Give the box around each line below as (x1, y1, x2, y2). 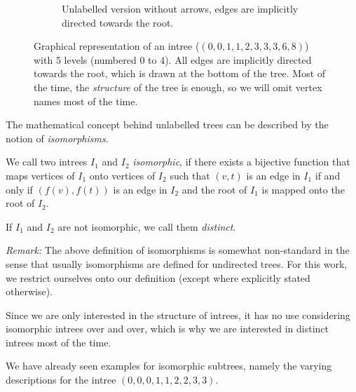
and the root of (182, 182, 247, 196)
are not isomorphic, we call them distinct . (57, 219, 236, 234)
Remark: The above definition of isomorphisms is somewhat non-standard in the (6, 243, 350, 257)
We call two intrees (6, 154, 88, 169)
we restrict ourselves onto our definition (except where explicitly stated (6, 270, 310, 285)
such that (170, 168, 210, 182)
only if (6, 182, 33, 196)
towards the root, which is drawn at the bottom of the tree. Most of (34, 66, 326, 81)
